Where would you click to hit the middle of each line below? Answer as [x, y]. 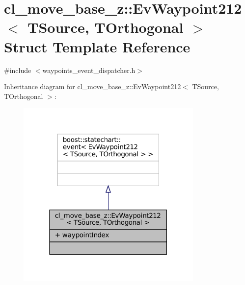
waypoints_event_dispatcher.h [89, 70]
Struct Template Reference [97, 46]
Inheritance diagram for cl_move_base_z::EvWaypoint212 [93, 86]
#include [18, 70]
